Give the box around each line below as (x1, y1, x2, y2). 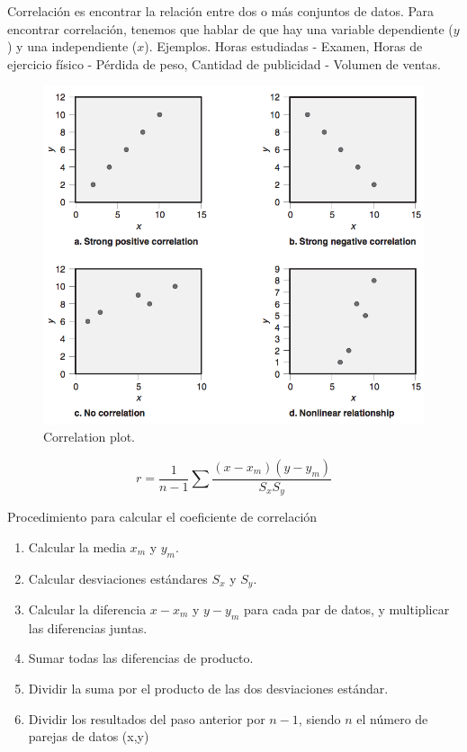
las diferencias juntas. (28, 618, 148, 637)
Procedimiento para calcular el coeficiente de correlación (7, 507, 318, 526)
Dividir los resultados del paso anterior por (28, 709, 265, 728)
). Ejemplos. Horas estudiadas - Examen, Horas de (144, 37, 423, 56)
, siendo (298, 709, 341, 728)
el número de (356, 709, 428, 728)
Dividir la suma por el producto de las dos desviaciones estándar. (28, 679, 389, 698)
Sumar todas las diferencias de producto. (28, 649, 254, 667)
